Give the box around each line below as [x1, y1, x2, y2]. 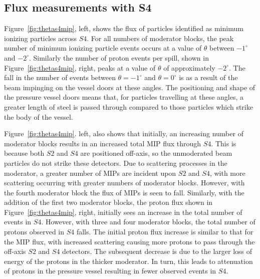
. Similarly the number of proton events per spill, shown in [29, 52, 209, 63]
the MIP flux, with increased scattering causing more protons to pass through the [4, 236, 255, 246]
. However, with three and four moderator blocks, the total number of [41, 216, 255, 227]
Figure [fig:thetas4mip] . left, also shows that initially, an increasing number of [4, 128, 243, 139]
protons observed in [4, 226, 65, 237]
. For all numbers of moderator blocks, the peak [87, 33, 234, 43]
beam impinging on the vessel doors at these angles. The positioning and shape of [4, 82, 255, 92]
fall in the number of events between [4, 72, 116, 83]
